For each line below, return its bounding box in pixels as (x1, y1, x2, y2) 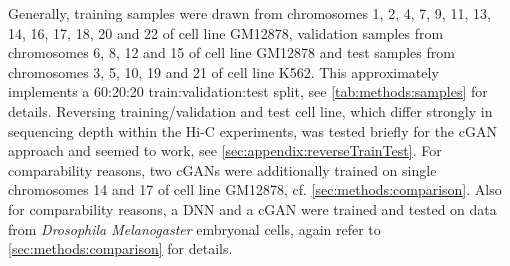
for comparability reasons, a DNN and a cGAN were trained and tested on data (8, 198, 497, 219)
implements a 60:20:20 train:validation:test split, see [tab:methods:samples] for (8, 81, 488, 102)
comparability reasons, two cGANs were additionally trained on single (8, 159, 437, 180)
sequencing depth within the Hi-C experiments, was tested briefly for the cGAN (8, 120, 497, 141)
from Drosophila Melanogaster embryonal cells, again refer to (8, 218, 381, 239)
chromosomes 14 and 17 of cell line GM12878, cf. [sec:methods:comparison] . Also (8, 179, 502, 200)
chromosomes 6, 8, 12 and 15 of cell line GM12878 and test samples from (8, 42, 455, 63)
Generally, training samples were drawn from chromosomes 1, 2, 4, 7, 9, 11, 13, (8, 3, 491, 23)
